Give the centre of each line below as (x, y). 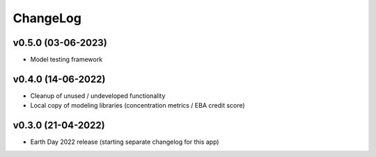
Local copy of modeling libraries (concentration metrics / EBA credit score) (138, 106)
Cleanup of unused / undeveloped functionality (98, 96)
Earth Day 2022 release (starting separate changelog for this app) (125, 142)
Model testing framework (66, 60)
